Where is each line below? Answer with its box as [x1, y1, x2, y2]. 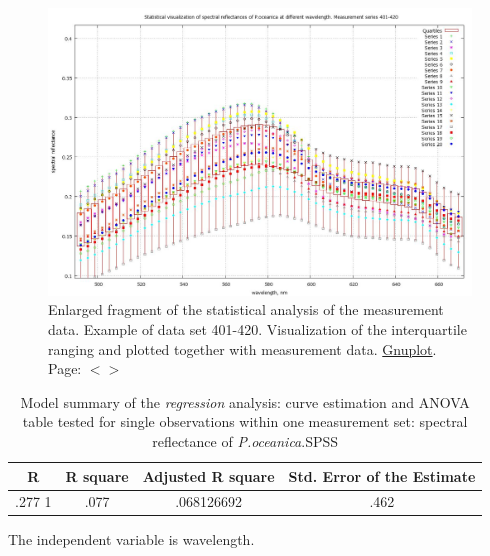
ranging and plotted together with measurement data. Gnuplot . [48, 338, 437, 359]
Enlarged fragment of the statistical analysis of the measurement [48, 299, 444, 320]
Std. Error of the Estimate [288, 465, 476, 486]
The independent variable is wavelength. [8, 529, 255, 550]
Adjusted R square [142, 465, 275, 486]
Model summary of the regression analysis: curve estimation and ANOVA [20, 391, 470, 412]
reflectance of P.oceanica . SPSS [152, 430, 339, 451]
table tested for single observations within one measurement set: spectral [22, 411, 468, 432]
